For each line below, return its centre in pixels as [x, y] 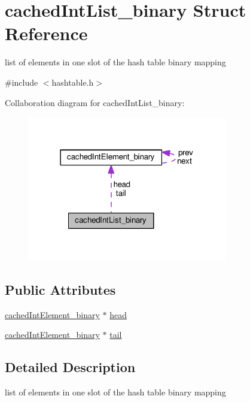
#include [22, 82]
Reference [46, 33]
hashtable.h [73, 82]
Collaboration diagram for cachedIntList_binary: [95, 102]
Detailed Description [70, 367]
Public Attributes [60, 289]
